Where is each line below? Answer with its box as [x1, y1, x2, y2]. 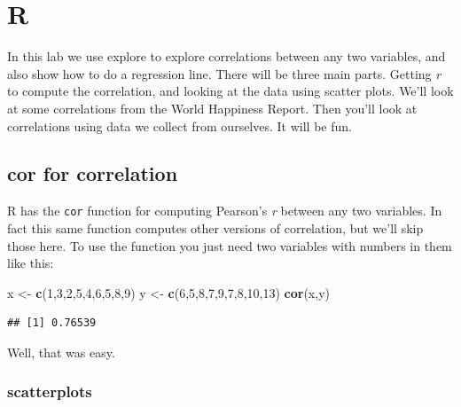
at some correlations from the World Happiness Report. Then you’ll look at [7, 98, 418, 117]
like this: [7, 254, 54, 272]
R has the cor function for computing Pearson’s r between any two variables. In [7, 201, 442, 220]
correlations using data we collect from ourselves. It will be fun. [7, 116, 352, 135]
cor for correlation [7, 160, 178, 187]
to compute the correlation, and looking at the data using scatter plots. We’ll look [7, 82, 454, 100]
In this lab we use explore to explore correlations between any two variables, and [7, 47, 446, 66]
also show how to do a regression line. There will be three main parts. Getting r [7, 64, 441, 82]
